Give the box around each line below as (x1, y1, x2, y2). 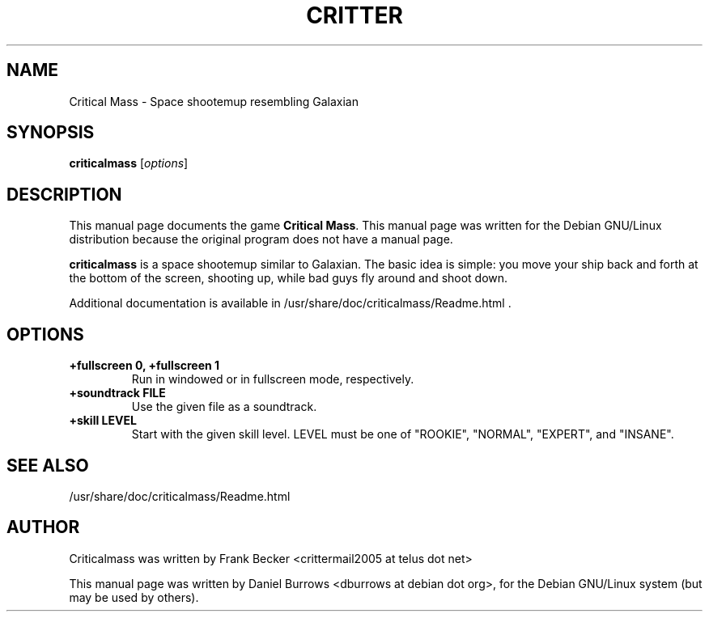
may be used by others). (69, 590, 199, 604)
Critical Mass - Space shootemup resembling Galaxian (69, 94, 359, 108)
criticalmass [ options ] (69, 156, 189, 171)
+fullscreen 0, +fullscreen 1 (69, 358, 220, 373)
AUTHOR (6, 517, 80, 538)
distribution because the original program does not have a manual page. (69, 232, 453, 247)
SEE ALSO (6, 455, 89, 476)
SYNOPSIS (6, 122, 95, 143)
